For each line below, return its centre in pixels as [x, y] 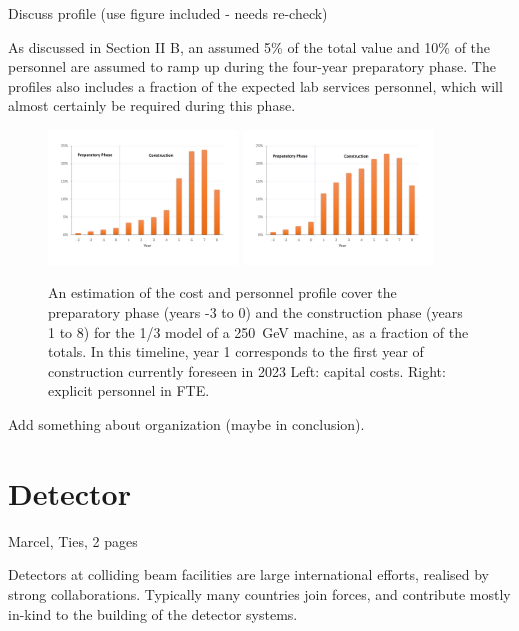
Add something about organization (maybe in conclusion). [186, 424]
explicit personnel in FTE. [129, 390]
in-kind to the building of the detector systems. [153, 613]
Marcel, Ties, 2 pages [73, 540]
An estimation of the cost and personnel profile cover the [222, 292]
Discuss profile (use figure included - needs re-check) [168, 13]
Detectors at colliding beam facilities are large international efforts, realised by [248, 574]
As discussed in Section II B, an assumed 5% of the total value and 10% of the [249, 46]
